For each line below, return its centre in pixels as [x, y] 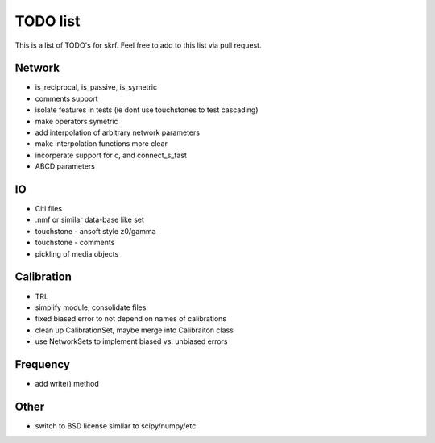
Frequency [42, 364]
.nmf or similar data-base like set [90, 220]
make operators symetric [77, 121]
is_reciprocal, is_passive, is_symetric [96, 87]
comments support [66, 98]
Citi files [49, 209]
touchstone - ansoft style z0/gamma [95, 231]
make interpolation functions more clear [101, 144]
